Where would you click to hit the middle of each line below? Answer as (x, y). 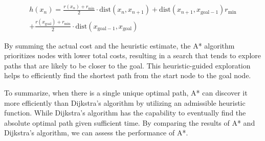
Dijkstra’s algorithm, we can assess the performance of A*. (96, 133)
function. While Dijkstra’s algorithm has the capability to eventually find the (125, 113)
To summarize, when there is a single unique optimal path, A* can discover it (126, 93)
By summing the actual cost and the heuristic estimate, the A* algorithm (119, 45)
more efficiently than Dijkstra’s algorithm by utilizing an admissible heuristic (125, 102)
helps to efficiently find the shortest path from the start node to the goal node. (128, 75)
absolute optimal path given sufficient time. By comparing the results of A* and (130, 122)
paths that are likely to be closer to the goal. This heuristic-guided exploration (127, 65)
